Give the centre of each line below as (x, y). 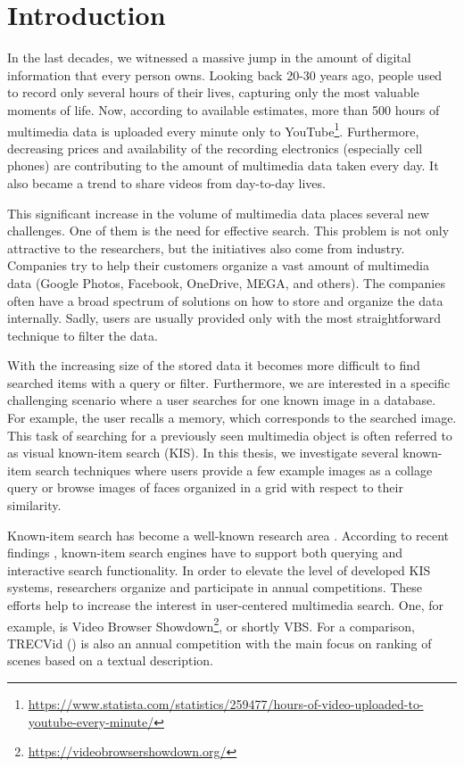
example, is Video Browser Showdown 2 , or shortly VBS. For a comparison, (211, 624)
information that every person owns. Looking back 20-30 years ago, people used (225, 74)
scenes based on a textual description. (110, 660)
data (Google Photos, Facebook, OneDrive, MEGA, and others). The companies (226, 282)
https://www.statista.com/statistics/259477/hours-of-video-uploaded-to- (226, 704)
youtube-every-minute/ (91, 721)
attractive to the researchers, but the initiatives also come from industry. (206, 247)
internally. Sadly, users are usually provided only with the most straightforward (224, 318)
